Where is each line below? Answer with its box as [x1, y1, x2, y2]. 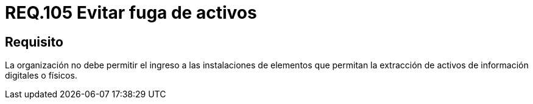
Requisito [5, 34, 63, 50]
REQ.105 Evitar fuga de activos [5, 2, 257, 23]
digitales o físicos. [5, 70, 77, 81]
